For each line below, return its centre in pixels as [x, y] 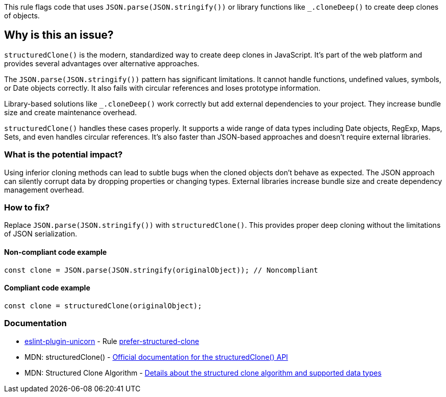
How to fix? [27, 207]
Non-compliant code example [56, 252]
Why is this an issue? [59, 35]
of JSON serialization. [41, 234]
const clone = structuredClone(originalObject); [103, 306]
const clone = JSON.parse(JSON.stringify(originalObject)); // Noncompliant [161, 270]
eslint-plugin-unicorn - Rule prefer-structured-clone [112, 341]
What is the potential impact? [64, 155]
